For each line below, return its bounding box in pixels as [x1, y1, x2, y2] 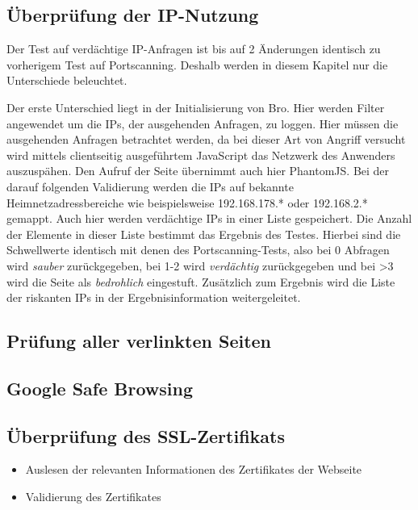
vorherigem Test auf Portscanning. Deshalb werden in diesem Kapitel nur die [6, 56, 388, 73]
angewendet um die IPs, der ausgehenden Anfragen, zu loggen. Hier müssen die [6, 115, 399, 132]
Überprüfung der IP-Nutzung [6, 2, 259, 27]
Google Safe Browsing [6, 375, 194, 400]
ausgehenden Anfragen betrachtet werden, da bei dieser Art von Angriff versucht [6, 131, 406, 148]
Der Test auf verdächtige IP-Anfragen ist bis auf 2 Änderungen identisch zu [6, 40, 381, 57]
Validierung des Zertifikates [25, 488, 161, 505]
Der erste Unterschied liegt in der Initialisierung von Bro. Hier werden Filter [6, 98, 385, 115]
